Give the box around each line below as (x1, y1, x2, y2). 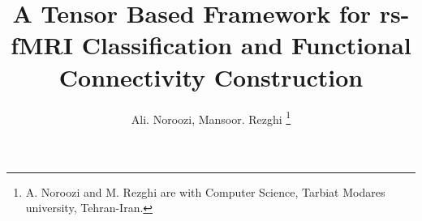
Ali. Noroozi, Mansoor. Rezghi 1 (131, 108, 291, 127)
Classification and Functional (81, 28, 411, 62)
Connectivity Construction (58, 60, 364, 93)
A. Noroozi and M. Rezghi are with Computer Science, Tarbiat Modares (25, 183, 385, 200)
